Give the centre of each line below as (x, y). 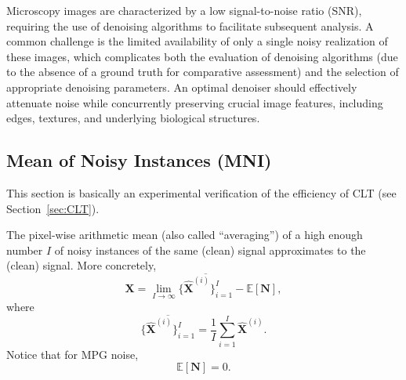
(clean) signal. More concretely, (82, 265)
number (25, 250)
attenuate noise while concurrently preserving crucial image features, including (195, 102)
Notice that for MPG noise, (72, 354)
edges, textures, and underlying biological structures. (133, 118)
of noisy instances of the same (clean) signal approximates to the (210, 250)
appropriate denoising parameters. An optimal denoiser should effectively (182, 87)
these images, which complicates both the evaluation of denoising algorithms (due (202, 56)
